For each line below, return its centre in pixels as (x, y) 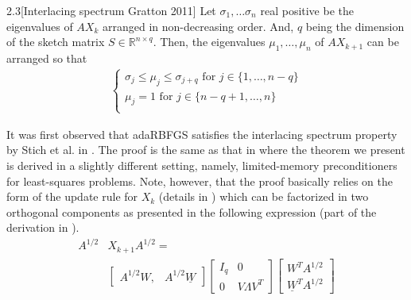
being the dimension (355, 26)
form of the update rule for (72, 196)
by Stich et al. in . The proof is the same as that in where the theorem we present (206, 150)
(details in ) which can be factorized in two (264, 196)
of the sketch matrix (56, 42)
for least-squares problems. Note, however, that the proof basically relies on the (200, 181)
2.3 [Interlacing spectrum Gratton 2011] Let (111, 10)
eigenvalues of (40, 26)
